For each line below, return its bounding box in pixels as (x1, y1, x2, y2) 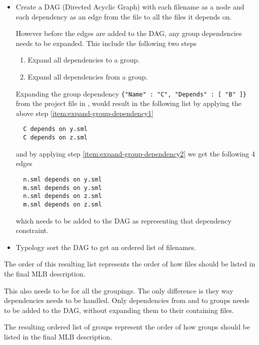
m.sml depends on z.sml (23, 200, 102, 208)
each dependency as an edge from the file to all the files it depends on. (15, 11, 232, 21)
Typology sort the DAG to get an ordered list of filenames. (15, 241, 196, 252)
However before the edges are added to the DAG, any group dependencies (15, 28, 242, 38)
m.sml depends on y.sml (23, 184, 102, 191)
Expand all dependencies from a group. (27, 71, 148, 81)
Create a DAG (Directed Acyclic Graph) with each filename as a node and (15, 1, 244, 11)
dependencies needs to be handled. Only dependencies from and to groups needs (4, 295, 249, 305)
